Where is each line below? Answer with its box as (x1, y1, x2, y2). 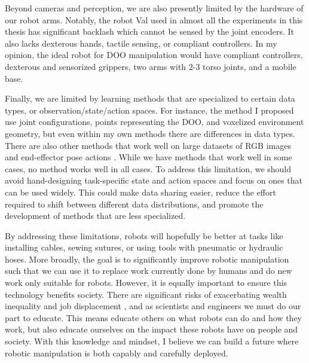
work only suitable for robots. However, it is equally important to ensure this (5, 276, 287, 289)
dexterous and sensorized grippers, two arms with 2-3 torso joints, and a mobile (5, 60, 296, 72)
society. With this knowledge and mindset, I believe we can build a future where (5, 335, 299, 347)
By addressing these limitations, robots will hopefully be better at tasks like (5, 229, 283, 242)
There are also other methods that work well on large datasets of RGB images (5, 139, 291, 151)
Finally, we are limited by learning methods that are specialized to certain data (5, 92, 295, 105)
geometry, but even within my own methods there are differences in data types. (5, 127, 295, 139)
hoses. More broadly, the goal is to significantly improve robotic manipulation (5, 252, 289, 265)
